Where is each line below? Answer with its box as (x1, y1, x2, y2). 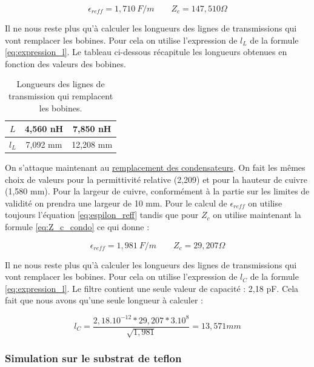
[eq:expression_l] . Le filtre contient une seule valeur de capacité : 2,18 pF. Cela (5, 282, 299, 294)
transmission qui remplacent (8, 89, 113, 102)
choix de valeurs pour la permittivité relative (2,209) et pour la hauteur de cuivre (5, 173, 307, 185)
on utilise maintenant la (213, 208, 301, 221)
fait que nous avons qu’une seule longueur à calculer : (5, 294, 203, 306)
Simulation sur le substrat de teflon (5, 350, 182, 365)
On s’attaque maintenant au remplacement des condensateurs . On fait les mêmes (5, 161, 306, 174)
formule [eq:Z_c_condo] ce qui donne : (5, 220, 150, 233)
